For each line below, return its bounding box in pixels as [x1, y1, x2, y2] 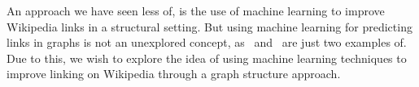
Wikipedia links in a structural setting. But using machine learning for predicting [7, 18, 412, 35]
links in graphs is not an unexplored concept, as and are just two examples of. [7, 34, 407, 51]
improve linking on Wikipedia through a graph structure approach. [7, 65, 341, 82]
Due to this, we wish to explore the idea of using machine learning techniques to [7, 49, 407, 66]
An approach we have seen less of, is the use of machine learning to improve [7, 2, 385, 19]
